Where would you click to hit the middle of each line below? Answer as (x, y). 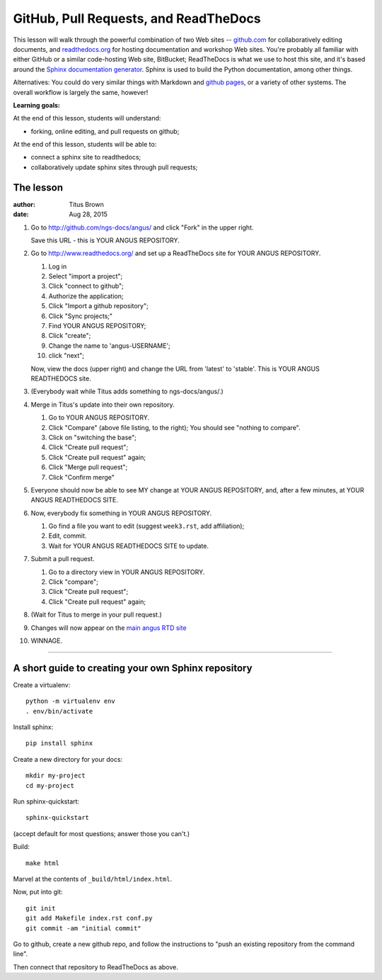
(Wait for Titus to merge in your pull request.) (96, 615)
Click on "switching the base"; (93, 437)
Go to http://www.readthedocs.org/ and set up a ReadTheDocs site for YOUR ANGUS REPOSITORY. (176, 253)
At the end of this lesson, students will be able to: (85, 145)
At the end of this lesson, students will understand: (87, 118)
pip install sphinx (59, 743)
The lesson (38, 187)
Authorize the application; (86, 296)
